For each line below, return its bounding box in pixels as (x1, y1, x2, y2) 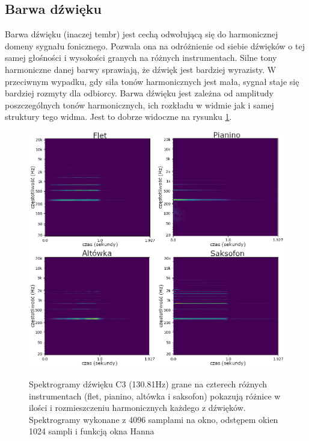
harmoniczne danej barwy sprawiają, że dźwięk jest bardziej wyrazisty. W (5, 63, 277, 75)
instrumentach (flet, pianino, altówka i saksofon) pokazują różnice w (29, 389, 281, 402)
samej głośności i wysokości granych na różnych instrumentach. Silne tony (5, 51, 277, 64)
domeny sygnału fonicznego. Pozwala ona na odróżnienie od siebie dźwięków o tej (5, 39, 305, 52)
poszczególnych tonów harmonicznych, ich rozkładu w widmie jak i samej (5, 98, 274, 111)
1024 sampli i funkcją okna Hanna (29, 425, 154, 437)
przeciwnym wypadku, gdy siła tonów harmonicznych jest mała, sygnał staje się (5, 75, 299, 87)
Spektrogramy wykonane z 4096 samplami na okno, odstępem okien (29, 413, 278, 425)
